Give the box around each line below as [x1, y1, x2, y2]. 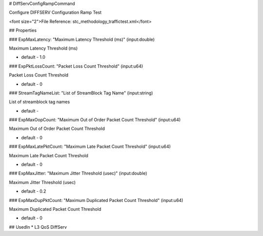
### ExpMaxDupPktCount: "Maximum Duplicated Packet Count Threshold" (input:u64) [9, 197, 184, 203]
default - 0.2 [21, 188, 46, 194]
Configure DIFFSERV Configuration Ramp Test [9, 10, 102, 16]
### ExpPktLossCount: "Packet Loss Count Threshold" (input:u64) [9, 63, 143, 69]
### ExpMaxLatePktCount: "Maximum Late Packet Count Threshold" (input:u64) [9, 144, 171, 149]
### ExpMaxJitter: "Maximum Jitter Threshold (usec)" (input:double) [9, 170, 148, 176]
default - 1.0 [21, 54, 46, 60]
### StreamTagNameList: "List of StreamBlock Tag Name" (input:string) [9, 90, 153, 96]
